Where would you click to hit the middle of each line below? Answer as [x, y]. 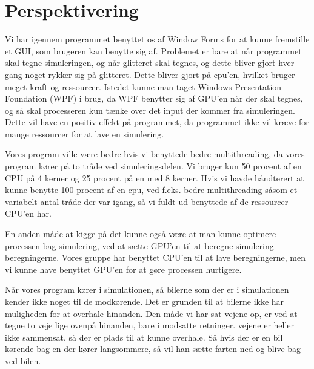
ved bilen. [23, 360]
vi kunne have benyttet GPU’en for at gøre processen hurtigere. [123, 269]
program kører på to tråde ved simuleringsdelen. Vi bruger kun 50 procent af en [153, 166]
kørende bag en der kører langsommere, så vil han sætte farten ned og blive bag [153, 349]
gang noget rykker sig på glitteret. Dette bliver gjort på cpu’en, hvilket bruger [150, 74]
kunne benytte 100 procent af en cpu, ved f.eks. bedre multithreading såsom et [151, 190]
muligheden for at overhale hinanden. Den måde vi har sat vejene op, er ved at [151, 313]
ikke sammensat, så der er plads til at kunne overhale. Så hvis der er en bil [144, 337]
